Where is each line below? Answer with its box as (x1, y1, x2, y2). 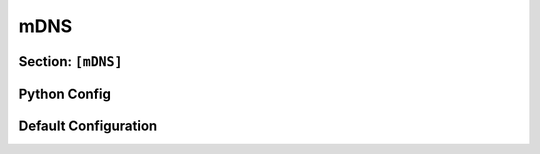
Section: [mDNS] (18, 53, 123, 70)
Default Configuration (18, 118, 158, 134)
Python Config (18, 85, 112, 102)
